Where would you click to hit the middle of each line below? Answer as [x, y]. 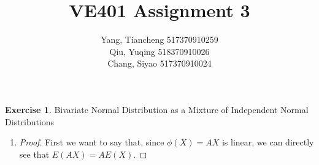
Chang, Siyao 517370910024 [159, 63]
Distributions [30, 121]
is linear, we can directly [268, 142]
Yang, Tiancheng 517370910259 [159, 39]
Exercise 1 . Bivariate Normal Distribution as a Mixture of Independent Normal [157, 109]
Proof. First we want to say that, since [92, 142]
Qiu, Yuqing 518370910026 [159, 51]
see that [34, 154]
